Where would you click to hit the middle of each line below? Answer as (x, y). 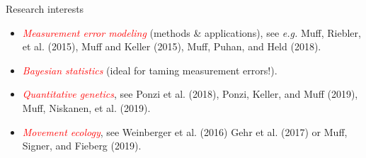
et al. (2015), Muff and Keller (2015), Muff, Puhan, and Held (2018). (172, 46)
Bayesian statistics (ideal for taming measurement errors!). (150, 70)
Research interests (45, 9)
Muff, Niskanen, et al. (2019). (86, 107)
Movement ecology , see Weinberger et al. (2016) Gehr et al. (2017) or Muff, (185, 131)
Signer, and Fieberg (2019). (82, 146)
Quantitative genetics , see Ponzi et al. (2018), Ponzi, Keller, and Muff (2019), (190, 94)
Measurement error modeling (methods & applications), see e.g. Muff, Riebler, (191, 32)
